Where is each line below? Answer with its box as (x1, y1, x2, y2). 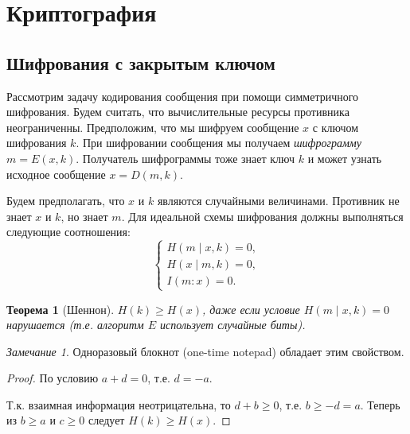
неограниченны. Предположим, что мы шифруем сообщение (6, 118, 299, 135)
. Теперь (360, 396, 400, 413)
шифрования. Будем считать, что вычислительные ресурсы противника (6, 103, 349, 120)
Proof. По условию (6, 370, 99, 386)
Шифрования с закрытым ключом (6, 50, 275, 75)
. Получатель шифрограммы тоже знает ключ (76, 149, 295, 166)
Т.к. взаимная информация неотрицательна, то (6, 396, 231, 413)
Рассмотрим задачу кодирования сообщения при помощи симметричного (6, 87, 359, 104)
